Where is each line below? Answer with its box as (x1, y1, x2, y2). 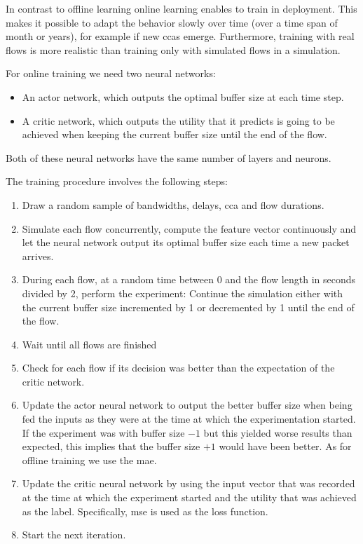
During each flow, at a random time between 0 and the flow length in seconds (22, 272, 356, 287)
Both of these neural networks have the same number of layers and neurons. (6, 150, 331, 165)
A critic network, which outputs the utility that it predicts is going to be (22, 113, 335, 128)
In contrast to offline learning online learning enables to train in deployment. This (6, 1, 357, 15)
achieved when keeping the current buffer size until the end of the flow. (22, 127, 327, 142)
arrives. (22, 248, 54, 263)
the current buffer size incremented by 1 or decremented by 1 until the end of (22, 299, 355, 314)
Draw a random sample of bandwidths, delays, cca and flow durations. (22, 197, 324, 212)
